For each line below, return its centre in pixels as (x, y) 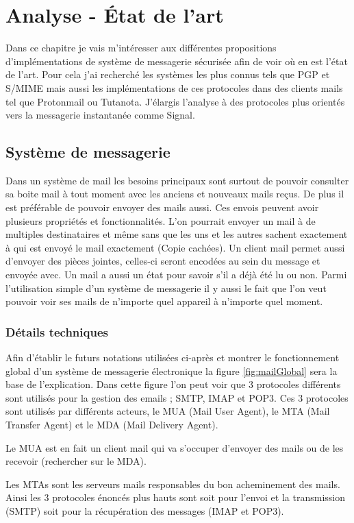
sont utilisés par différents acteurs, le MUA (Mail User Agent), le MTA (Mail (168, 411)
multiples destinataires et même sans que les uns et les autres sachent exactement (177, 234)
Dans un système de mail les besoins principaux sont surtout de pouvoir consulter (177, 180)
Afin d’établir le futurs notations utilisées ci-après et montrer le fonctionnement (173, 357)
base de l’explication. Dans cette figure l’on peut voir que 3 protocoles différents (173, 384)
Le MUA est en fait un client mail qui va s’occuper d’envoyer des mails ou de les (175, 447)
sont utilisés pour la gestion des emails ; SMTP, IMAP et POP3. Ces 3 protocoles (177, 397)
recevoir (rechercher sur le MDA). (76, 461)
